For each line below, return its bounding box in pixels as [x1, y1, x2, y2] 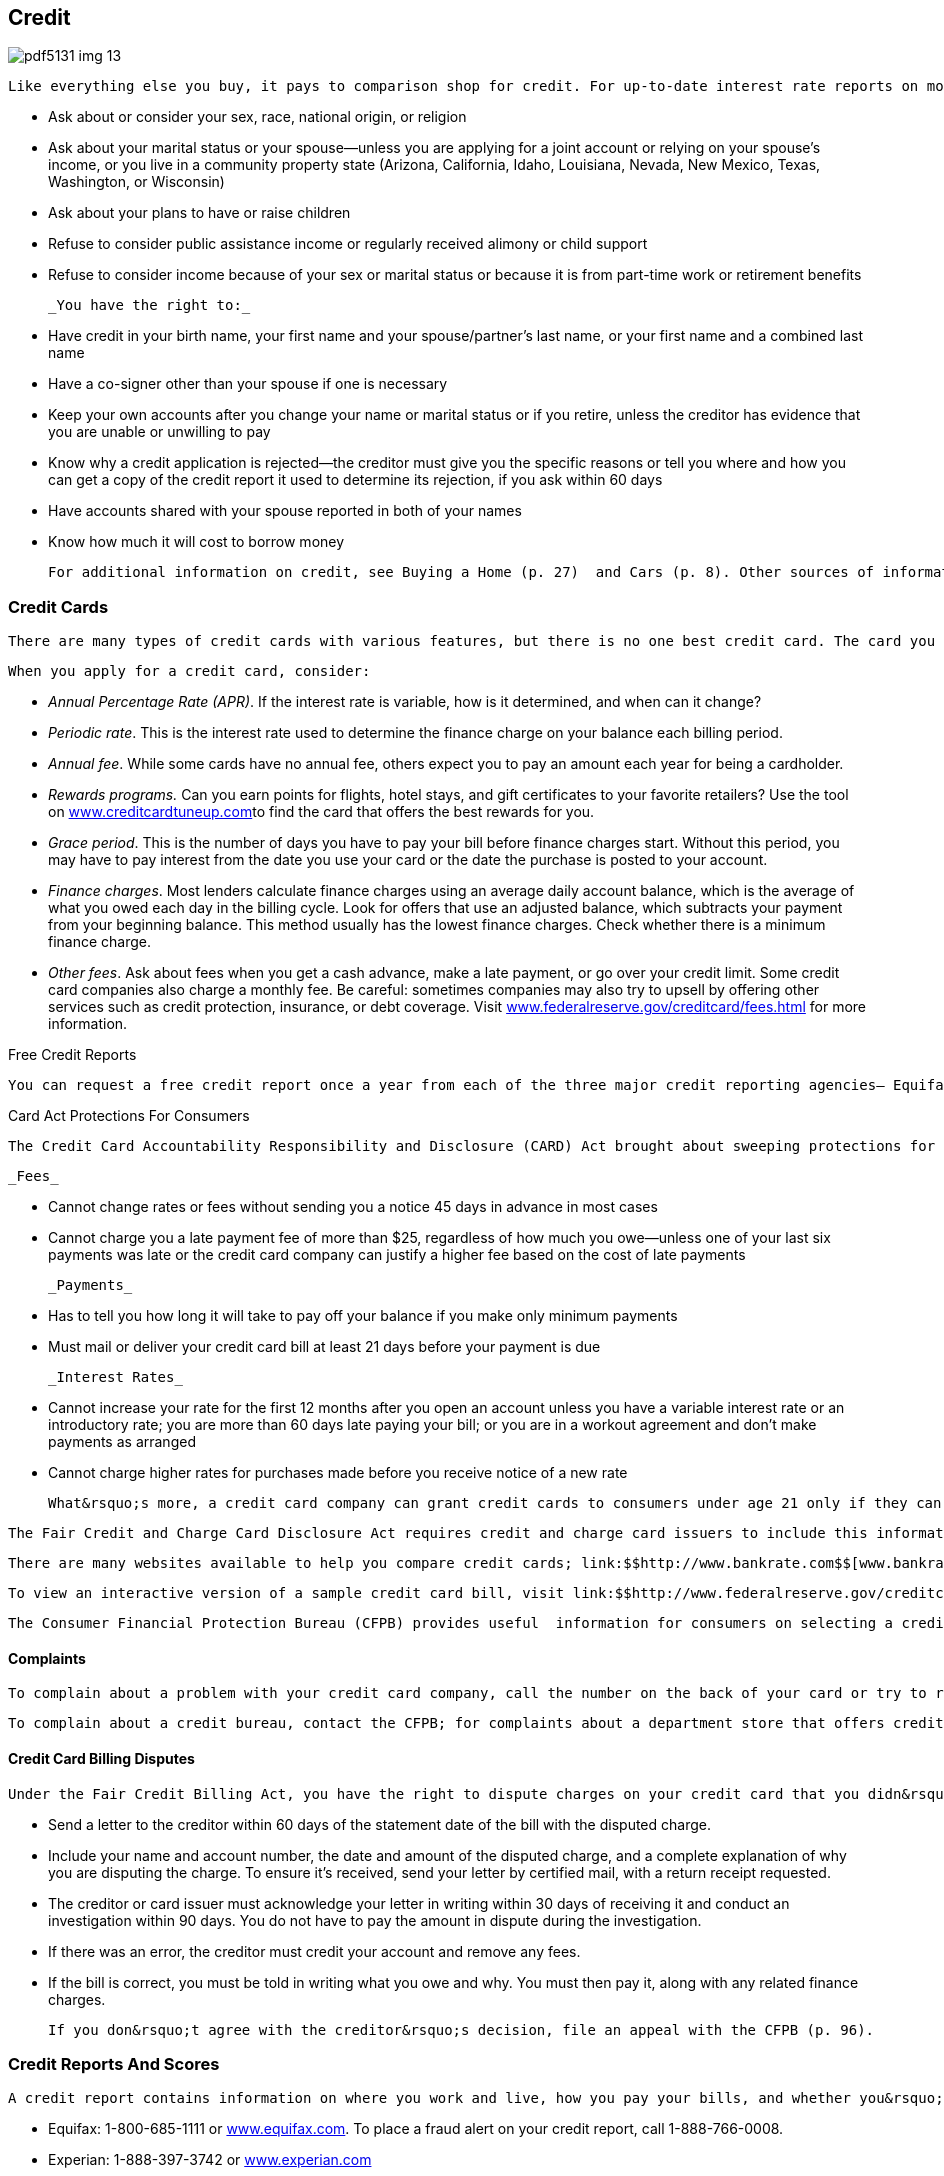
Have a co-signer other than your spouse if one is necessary [48, 375, 448, 393]
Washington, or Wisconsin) [48, 173, 225, 191]
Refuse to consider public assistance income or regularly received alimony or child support [48, 235, 648, 253]
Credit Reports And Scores [8, 2053, 220, 2074]
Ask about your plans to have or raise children [48, 204, 351, 222]
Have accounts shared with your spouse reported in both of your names [48, 502, 522, 520]
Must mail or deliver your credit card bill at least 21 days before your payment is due [48, 1338, 601, 1356]
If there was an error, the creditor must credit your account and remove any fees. [48, 1942, 581, 1960]
